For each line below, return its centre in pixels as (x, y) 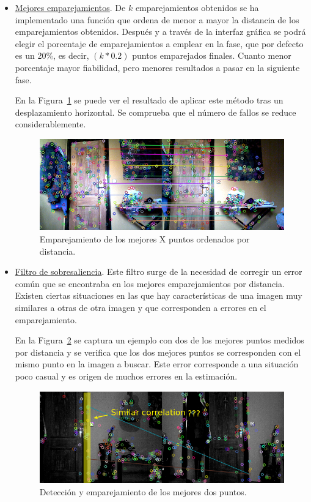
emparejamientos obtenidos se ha (197, 7)
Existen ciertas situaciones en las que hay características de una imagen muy (159, 295)
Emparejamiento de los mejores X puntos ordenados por (145, 239)
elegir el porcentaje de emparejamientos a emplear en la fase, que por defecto (159, 43)
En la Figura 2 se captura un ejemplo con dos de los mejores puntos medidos (159, 340)
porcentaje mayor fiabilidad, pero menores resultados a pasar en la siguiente (157, 67)
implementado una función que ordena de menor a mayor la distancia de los (157, 19)
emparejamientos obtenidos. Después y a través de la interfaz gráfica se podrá (160, 32)
